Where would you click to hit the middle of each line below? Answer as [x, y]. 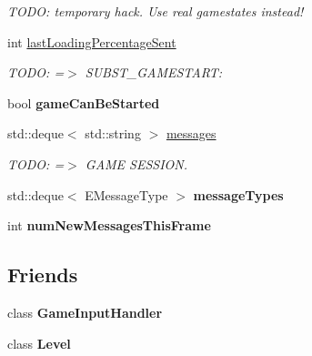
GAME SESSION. [136, 163]
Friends [43, 275]
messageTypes [238, 194]
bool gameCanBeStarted [84, 102]
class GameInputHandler [85, 312]
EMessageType [126, 194]
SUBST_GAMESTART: [154, 72]
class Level [39, 343]
